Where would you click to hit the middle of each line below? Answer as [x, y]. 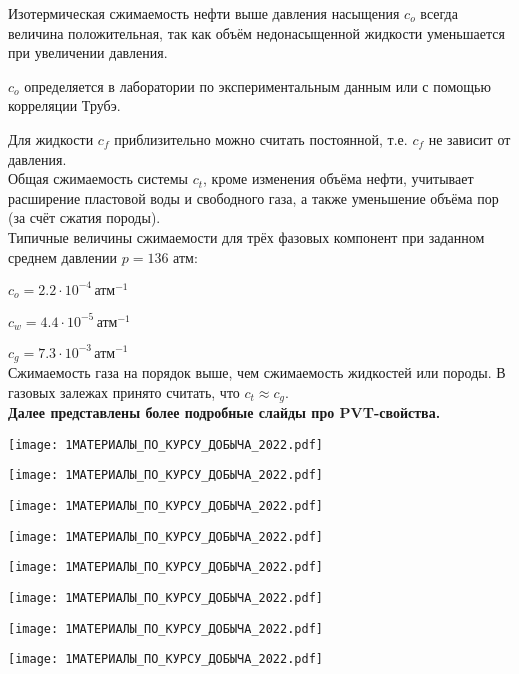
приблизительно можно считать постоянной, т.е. [261, 138]
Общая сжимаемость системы [98, 178]
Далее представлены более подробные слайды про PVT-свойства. [224, 412]
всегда [439, 13]
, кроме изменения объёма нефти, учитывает [338, 178]
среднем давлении [63, 256]
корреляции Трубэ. [64, 105]
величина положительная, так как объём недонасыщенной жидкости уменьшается [256, 32]
